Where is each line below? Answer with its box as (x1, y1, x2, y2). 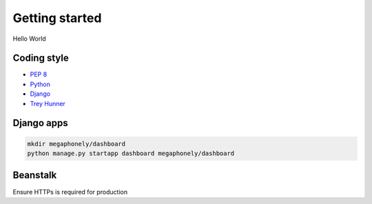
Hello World (12, 34, 46, 43)
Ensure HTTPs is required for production (12, 187, 127, 196)
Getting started (12, 10, 102, 25)
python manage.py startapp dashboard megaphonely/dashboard (27, 150, 235, 158)
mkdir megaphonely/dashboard (27, 140, 126, 147)
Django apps (12, 117, 68, 129)
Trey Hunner (30, 99, 65, 108)
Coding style (12, 52, 69, 64)
